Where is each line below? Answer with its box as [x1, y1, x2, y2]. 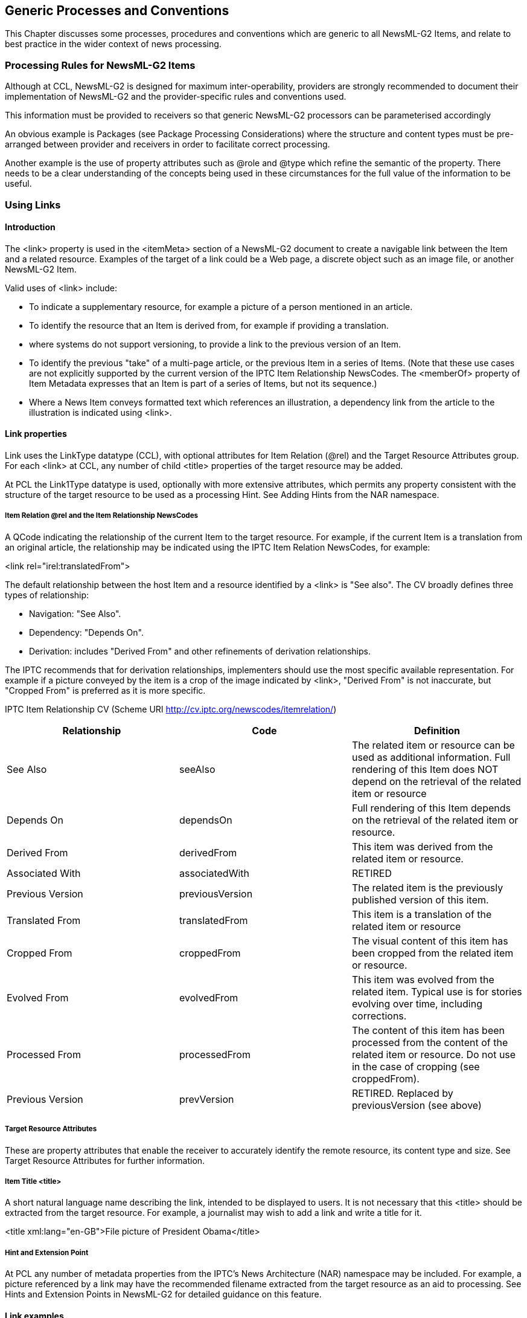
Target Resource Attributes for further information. [5, 1155, 205, 1166]
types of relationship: [5, 589, 89, 600]
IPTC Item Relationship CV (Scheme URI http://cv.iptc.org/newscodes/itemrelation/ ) [5, 703, 337, 714]
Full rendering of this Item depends [351, 801, 511, 814]
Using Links [5, 198, 61, 211]
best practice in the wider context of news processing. [5, 39, 222, 50]
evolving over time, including [351, 997, 482, 1010]
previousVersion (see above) [351, 1099, 482, 1111]
